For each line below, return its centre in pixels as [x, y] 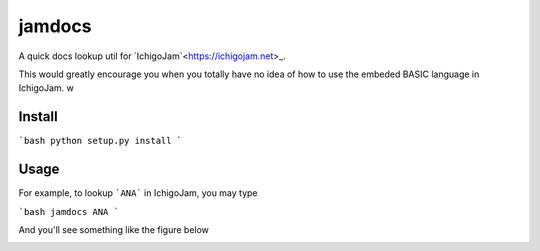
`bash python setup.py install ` [100, 141]
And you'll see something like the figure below [114, 229]
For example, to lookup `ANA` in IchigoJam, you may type [138, 193]
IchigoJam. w [46, 88]
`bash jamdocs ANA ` [69, 211]
